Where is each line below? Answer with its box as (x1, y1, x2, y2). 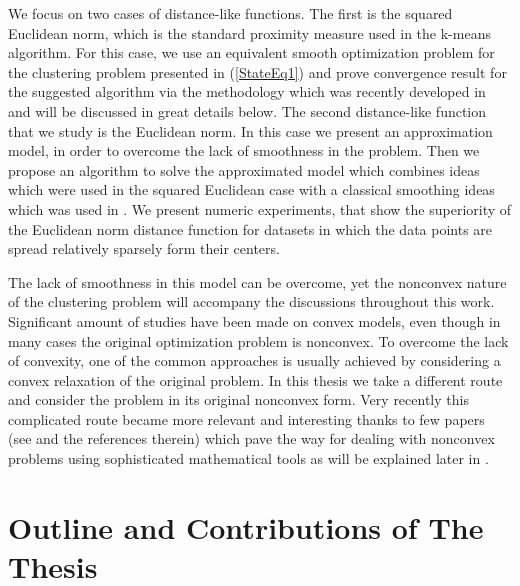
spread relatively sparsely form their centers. (8, 238, 280, 259)
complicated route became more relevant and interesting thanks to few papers (8, 408, 485, 429)
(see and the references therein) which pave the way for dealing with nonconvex (8, 428, 495, 449)
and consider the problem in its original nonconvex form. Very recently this (8, 389, 469, 410)
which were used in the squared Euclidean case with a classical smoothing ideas (8, 179, 495, 200)
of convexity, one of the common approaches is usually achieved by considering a (8, 350, 501, 371)
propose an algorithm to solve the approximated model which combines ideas (8, 159, 480, 180)
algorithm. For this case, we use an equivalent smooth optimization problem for (8, 42, 495, 63)
